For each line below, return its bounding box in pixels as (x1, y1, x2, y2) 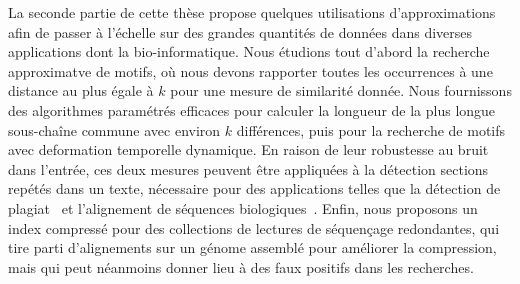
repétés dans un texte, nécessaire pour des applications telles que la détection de (8, 178, 501, 199)
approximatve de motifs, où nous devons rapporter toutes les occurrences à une (8, 60, 493, 81)
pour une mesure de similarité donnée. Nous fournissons (170, 80, 512, 101)
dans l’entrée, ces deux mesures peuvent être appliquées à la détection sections (8, 158, 489, 179)
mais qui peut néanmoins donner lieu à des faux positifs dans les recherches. (8, 256, 474, 277)
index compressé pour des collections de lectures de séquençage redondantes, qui (8, 217, 500, 238)
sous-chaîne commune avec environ (8, 119, 221, 140)
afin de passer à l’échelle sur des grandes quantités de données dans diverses (8, 21, 473, 42)
